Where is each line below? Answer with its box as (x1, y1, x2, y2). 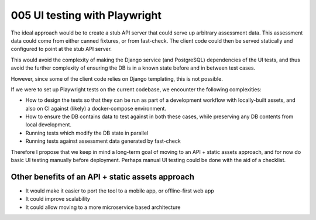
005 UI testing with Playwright (11, 9, 162, 22)
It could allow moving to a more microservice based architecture (25, 204, 181, 211)
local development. (25, 121, 71, 128)
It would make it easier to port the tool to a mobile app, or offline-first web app (25, 187, 215, 194)
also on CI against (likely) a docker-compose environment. (25, 105, 167, 112)
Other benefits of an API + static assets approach (11, 171, 195, 181)
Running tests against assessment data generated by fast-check (25, 137, 181, 145)
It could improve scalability (25, 195, 91, 202)
